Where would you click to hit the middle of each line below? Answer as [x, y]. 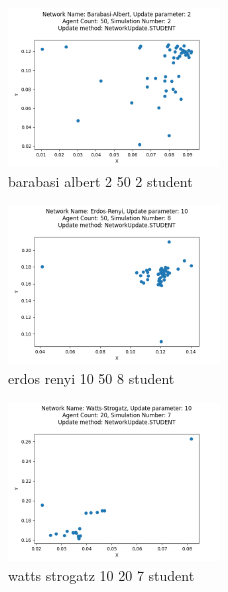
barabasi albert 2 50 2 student [100, 180]
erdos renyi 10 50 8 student [91, 377]
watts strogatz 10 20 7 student [101, 574]
